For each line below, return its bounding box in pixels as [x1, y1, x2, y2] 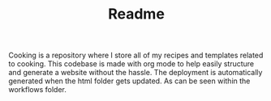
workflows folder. [8, 85, 67, 95]
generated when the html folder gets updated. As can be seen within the [8, 76, 251, 86]
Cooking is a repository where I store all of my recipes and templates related [8, 50, 264, 61]
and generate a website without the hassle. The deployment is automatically [8, 68, 263, 78]
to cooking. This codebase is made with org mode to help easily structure [8, 59, 255, 69]
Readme [108, 5, 165, 23]
